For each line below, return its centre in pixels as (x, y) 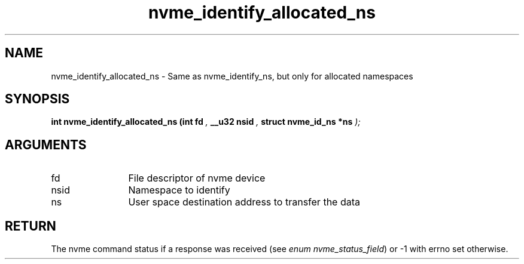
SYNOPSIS (37, 99)
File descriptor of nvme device (197, 178)
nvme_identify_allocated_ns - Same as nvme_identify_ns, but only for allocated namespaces (232, 76)
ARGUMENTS (46, 145)
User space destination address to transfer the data (244, 202)
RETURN (31, 226)
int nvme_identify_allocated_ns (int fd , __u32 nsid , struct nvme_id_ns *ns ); (206, 122)
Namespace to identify (179, 190)
